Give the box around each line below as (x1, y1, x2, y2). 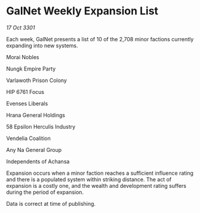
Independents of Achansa (6, 157, 70, 165)
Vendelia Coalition (6, 135, 51, 142)
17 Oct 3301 (6, 24, 35, 31)
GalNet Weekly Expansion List (6, 4, 159, 18)
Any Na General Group (6, 146, 62, 153)
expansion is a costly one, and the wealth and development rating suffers (6, 182, 187, 189)
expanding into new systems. (6, 42, 79, 49)
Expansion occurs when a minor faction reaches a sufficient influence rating (6, 169, 194, 177)
